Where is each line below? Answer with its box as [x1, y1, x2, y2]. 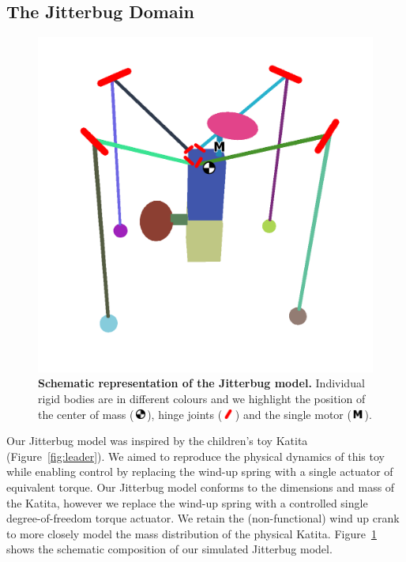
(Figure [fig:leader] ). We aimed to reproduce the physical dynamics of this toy [6, 447, 385, 464]
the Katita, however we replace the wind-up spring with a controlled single [6, 494, 368, 511]
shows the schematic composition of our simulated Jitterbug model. [6, 541, 333, 557]
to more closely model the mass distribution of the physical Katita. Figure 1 [6, 525, 377, 541]
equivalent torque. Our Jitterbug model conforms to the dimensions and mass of [6, 478, 395, 495]
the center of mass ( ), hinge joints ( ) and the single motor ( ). [38, 405, 372, 422]
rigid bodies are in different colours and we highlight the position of [38, 390, 366, 406]
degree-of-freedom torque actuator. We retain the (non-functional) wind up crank [6, 510, 400, 526]
